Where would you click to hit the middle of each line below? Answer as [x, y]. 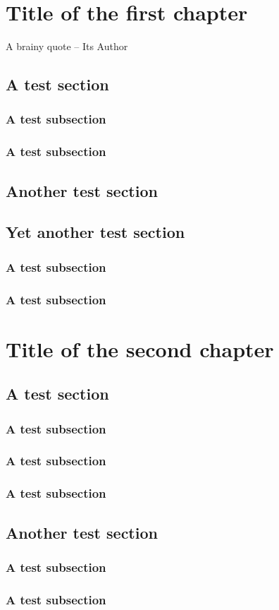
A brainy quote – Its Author [67, 46]
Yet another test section [95, 232]
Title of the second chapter [140, 348]
